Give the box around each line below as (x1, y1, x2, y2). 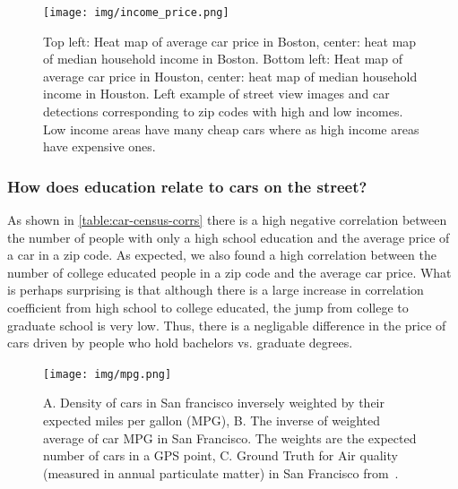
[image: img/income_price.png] (43, 6, 229, 19)
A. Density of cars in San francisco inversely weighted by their (43, 393, 385, 412)
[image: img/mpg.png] (43, 367, 172, 381)
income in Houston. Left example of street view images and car (43, 84, 390, 103)
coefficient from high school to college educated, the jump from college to (7, 298, 409, 316)
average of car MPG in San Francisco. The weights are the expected (43, 428, 417, 447)
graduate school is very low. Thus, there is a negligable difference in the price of (7, 315, 446, 334)
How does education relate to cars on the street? (7, 175, 367, 197)
